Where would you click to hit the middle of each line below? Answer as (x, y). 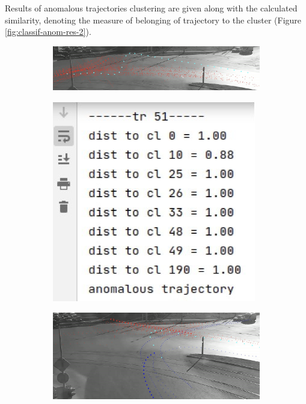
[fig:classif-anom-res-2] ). (48, 32)
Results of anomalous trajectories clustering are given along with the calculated (151, 8)
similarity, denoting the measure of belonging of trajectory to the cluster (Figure (153, 20)
